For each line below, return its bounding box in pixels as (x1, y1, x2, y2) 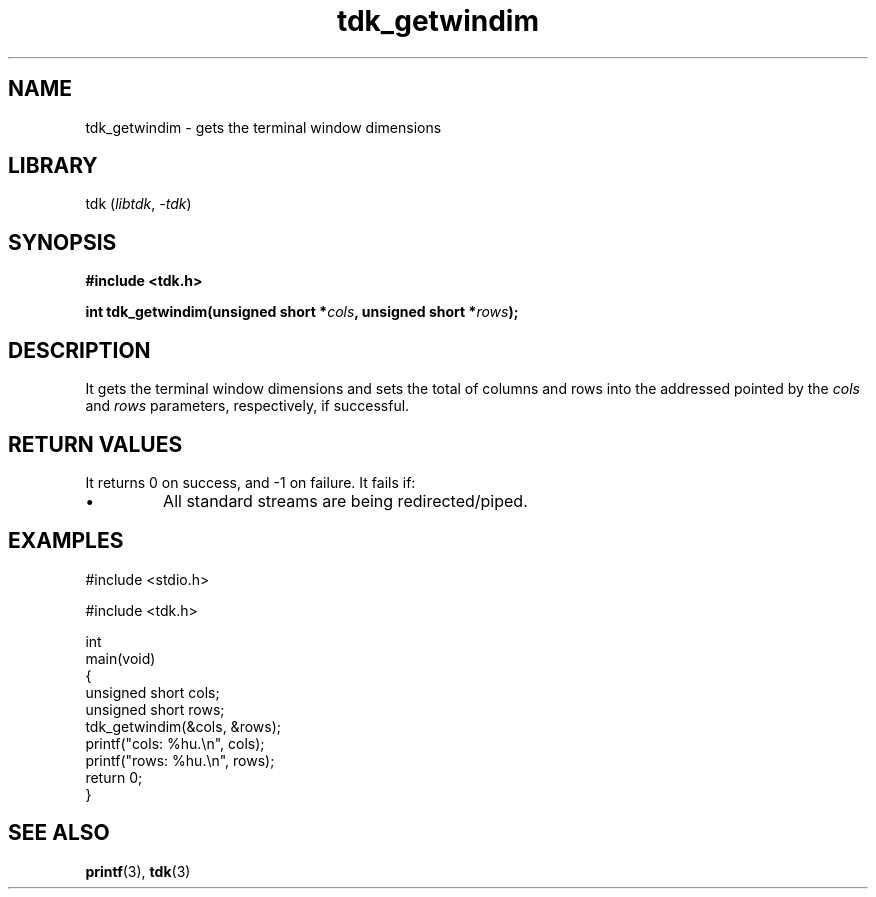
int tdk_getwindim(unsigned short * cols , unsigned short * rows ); (85, 303, 519, 321)
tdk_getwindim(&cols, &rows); (85, 717, 281, 735)
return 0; (85, 768, 143, 786)
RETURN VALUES (8, 431, 183, 457)
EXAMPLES (8, 528, 124, 554)
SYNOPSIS (8, 229, 117, 255)
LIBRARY (8, 153, 98, 179)
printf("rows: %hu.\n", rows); (85, 751, 275, 769)
